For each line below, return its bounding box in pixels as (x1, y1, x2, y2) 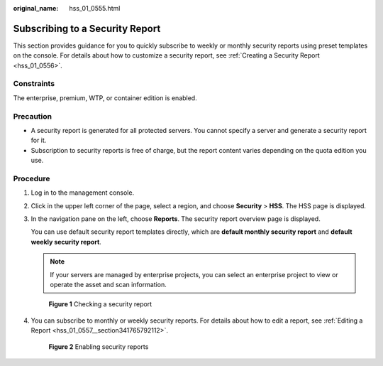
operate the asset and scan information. (50, 281, 167, 289)
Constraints (13, 79, 55, 89)
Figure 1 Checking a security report (48, 300, 152, 308)
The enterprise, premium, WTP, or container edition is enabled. (13, 93, 198, 102)
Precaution (13, 111, 52, 121)
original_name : (13, 4, 59, 12)
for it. (30, 136, 47, 145)
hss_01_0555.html (69, 4, 121, 12)
